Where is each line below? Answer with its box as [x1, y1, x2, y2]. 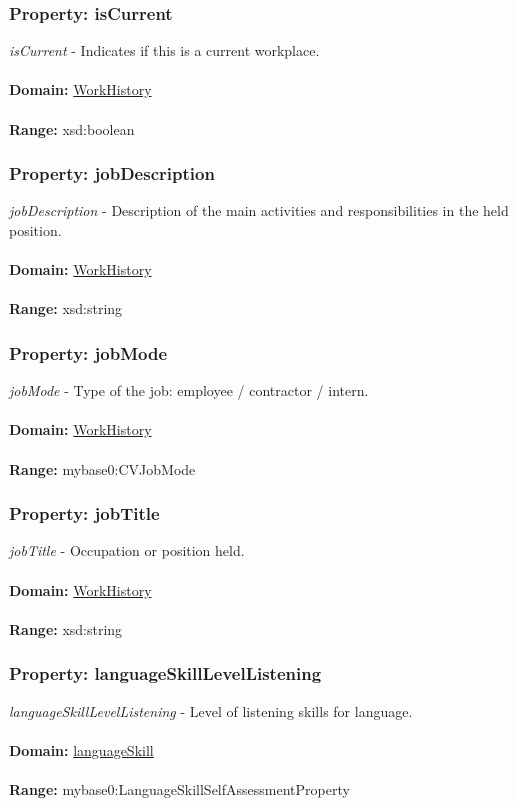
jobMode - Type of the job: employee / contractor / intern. [9, 380, 369, 401]
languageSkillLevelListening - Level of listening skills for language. [9, 700, 413, 721]
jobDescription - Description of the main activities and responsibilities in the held [9, 200, 509, 221]
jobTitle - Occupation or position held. [9, 540, 245, 561]
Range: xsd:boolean [9, 118, 135, 139]
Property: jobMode [9, 340, 168, 365]
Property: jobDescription [9, 161, 215, 186]
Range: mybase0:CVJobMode [9, 458, 196, 479]
